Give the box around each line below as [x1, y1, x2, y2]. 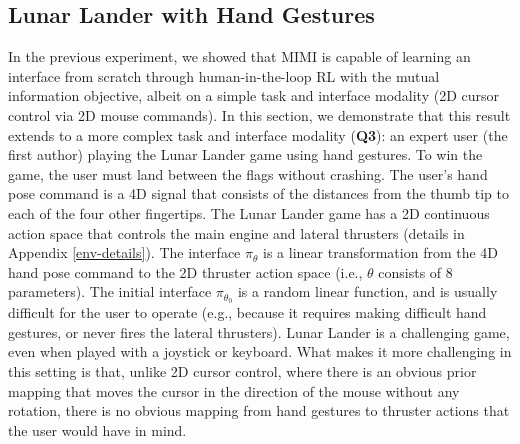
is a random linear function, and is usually [237, 281, 498, 302]
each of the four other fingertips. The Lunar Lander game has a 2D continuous [8, 202, 490, 223]
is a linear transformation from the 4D [263, 242, 499, 263]
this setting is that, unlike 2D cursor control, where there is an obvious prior [8, 360, 477, 381]
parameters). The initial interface [8, 281, 212, 302]
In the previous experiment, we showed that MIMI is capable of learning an [8, 46, 471, 67]
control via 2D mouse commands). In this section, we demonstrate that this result [8, 104, 511, 125]
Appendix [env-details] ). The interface [8, 242, 241, 263]
